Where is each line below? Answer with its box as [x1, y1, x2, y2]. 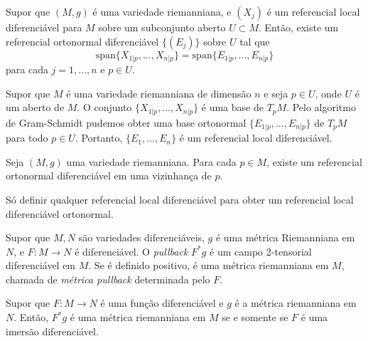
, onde [315, 85, 342, 100]
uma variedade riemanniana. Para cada [66, 154, 237, 169]
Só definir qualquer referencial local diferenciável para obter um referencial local [6, 192, 354, 206]
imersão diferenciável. [6, 323, 99, 338]
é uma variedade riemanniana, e [92, 4, 232, 19]
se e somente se [222, 310, 288, 325]
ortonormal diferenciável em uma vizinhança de [6, 168, 212, 183]
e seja [264, 85, 288, 100]
